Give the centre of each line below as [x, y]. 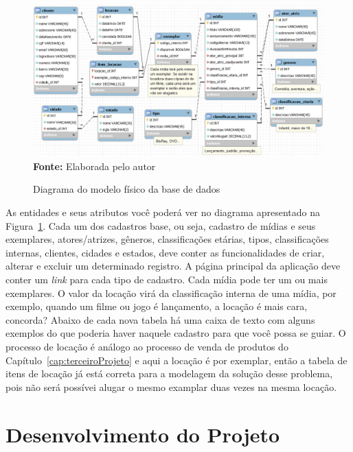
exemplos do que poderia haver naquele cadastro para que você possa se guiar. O [176, 333]
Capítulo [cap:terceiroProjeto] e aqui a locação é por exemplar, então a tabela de [176, 360]
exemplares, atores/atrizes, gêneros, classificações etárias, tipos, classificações [167, 239]
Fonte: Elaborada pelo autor [94, 166]
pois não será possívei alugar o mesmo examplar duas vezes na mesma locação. [171, 386]
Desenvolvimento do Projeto [143, 434]
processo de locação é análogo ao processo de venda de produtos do [147, 346]
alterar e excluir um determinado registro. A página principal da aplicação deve [173, 266]
